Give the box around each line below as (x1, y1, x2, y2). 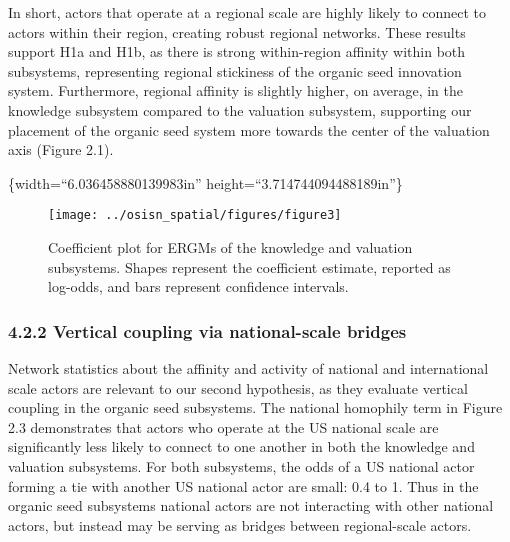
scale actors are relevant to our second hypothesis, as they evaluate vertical (8, 377, 468, 398)
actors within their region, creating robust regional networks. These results (8, 21, 466, 42)
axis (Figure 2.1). (8, 139, 114, 160)
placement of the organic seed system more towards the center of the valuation (8, 119, 490, 140)
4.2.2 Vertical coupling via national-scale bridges (8, 318, 407, 343)
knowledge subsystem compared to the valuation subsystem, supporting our (8, 99, 472, 120)
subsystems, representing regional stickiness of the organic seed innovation (8, 60, 462, 81)
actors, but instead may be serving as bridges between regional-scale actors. (8, 514, 472, 535)
